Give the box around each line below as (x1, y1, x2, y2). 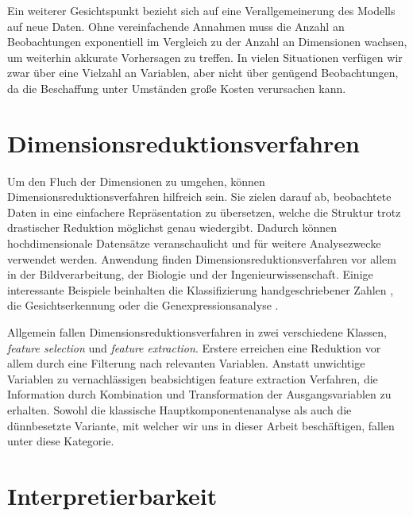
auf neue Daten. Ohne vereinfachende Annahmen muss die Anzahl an (7, 17, 345, 34)
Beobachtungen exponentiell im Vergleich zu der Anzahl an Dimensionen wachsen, (7, 33, 407, 50)
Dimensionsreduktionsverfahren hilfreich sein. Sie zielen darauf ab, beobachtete (7, 188, 392, 205)
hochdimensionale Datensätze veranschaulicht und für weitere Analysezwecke (7, 235, 381, 252)
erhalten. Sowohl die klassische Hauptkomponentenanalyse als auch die (7, 402, 352, 418)
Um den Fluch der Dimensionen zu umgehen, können (7, 172, 265, 189)
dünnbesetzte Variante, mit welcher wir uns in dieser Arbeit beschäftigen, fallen (7, 417, 395, 433)
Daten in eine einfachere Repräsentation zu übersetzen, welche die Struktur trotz (7, 203, 401, 220)
